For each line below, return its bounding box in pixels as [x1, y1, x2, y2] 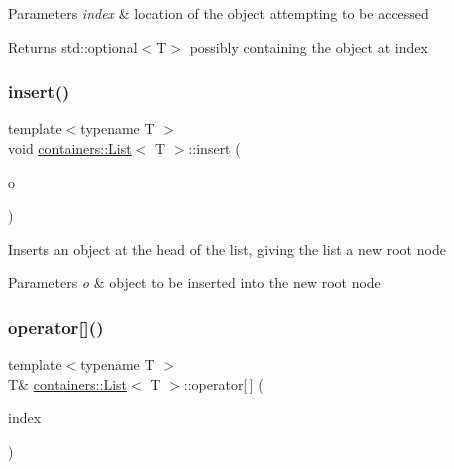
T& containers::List [8, 373, 128, 394]
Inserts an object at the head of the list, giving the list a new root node [8, 238, 446, 259]
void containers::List [8, 138, 132, 158]
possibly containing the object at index [189, 36, 428, 57]
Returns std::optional [8, 36, 138, 57]
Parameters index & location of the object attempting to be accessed [8, 3, 429, 23]
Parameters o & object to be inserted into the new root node [8, 272, 381, 293]
